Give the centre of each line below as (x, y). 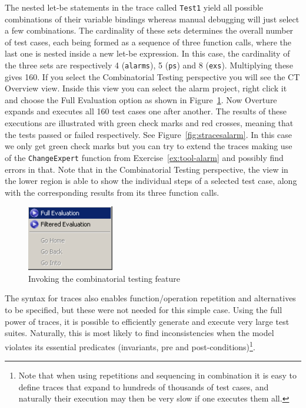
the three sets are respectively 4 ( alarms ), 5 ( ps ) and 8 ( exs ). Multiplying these (149, 65)
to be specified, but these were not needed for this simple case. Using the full (144, 310)
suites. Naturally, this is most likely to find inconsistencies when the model (139, 333)
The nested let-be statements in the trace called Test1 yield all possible (134, 7)
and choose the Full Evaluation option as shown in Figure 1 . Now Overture (141, 99)
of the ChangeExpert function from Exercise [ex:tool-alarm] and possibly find (144, 157)
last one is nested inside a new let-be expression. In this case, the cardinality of (147, 53)
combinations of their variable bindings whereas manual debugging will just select (152, 19)
